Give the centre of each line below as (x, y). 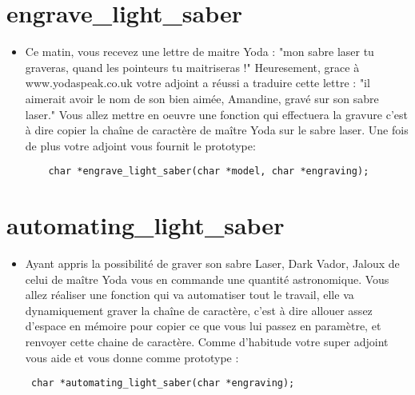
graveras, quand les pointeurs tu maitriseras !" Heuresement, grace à (192, 67)
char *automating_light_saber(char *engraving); (163, 383)
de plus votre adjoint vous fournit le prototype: (140, 145)
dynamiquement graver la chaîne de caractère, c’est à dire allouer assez (199, 310)
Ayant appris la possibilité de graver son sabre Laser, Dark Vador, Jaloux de (212, 263)
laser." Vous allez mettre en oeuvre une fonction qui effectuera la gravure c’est (216, 114)
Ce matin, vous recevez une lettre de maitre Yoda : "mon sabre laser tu (200, 52)
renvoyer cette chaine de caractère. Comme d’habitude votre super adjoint (207, 342)
